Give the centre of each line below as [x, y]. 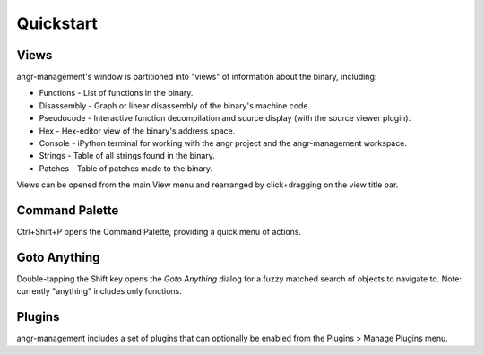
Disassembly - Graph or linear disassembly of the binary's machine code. [175, 105]
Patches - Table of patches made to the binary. [126, 168]
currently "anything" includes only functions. [99, 291]
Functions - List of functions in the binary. [116, 93]
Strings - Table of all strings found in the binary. [127, 156]
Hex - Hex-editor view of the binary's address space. [137, 131]
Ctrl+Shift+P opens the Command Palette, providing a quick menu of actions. [159, 232]
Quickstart [57, 23]
